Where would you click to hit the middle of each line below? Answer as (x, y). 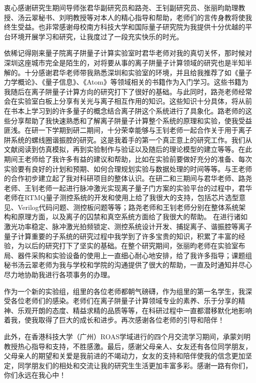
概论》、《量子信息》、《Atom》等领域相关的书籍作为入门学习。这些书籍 (129, 82)
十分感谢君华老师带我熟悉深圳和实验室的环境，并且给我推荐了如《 (131, 72)
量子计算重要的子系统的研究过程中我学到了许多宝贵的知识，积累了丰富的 (121, 236)
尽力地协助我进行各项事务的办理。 (59, 275)
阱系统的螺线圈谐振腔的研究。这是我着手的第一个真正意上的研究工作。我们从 (128, 139)
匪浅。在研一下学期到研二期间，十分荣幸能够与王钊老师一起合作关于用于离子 (128, 130)
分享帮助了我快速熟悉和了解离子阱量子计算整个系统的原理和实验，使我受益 (131, 120)
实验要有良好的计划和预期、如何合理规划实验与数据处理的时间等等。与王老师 (128, 168)
